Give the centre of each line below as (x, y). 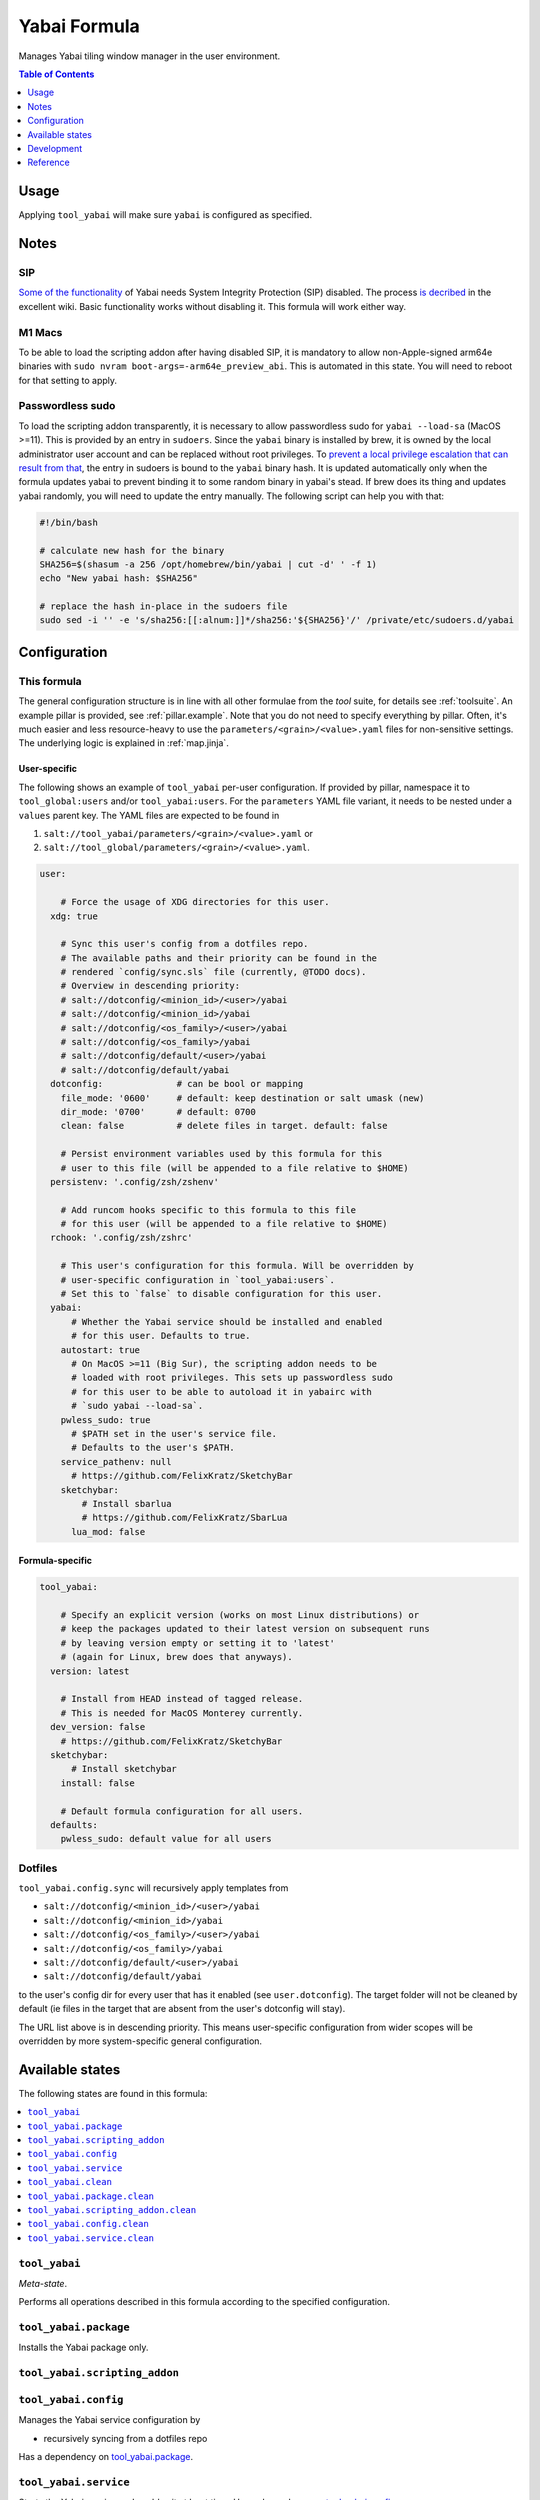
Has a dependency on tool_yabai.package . (106, 2456)
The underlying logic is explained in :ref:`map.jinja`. (123, 743)
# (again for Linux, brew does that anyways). (177, 1657)
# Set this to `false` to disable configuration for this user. (221, 1294)
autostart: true (100, 1349)
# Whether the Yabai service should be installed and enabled (227, 1321)
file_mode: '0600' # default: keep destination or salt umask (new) (242, 1098)
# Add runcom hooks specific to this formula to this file (208, 1209)
